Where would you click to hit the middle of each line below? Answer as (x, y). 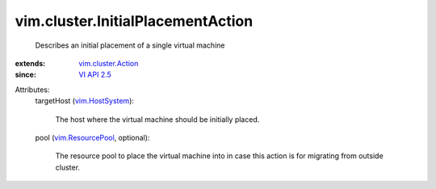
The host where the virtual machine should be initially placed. (157, 119)
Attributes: (32, 90)
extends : (30, 63)
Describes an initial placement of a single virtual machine (130, 45)
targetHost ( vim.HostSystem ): (85, 101)
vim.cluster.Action (109, 63)
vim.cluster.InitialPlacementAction (134, 21)
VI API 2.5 (95, 75)
